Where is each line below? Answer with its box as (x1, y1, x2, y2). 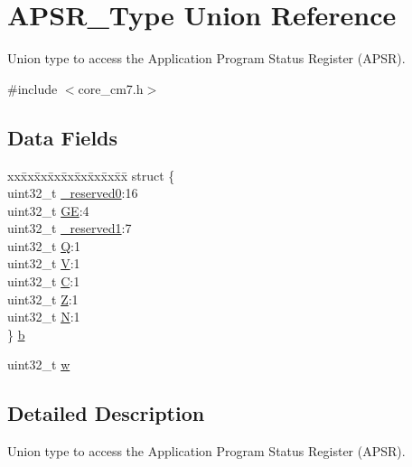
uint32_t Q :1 (7, 236, 80, 255)
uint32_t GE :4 (7, 201, 89, 219)
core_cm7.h (78, 79, 144, 98)
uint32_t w (7, 355, 70, 374)
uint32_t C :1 (7, 272, 80, 291)
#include (7, 79, 58, 98)
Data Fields (7, 123, 118, 151)
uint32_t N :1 (7, 307, 80, 326)
